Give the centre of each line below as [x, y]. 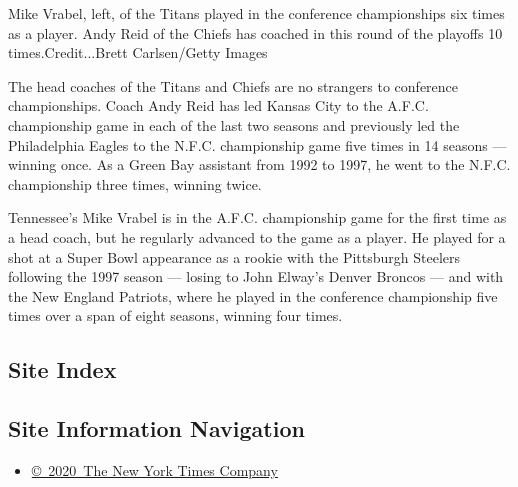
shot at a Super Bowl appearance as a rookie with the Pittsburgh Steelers [234, 256]
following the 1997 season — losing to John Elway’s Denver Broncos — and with [256, 276]
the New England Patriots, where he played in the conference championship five [253, 295]
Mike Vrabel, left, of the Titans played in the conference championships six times [256, 13]
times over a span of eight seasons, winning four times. [175, 315]
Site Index [62, 369]
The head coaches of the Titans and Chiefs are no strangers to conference [233, 85]
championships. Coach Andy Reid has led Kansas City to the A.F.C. [218, 105]
